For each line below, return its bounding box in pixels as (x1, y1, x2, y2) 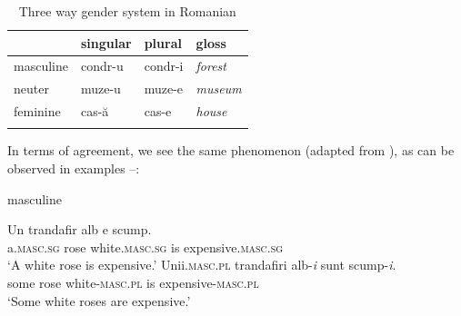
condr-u (80, 56, 124, 75)
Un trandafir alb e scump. (7, 220, 152, 239)
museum (195, 79, 242, 98)
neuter (14, 79, 49, 98)
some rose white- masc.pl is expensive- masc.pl (7, 273, 259, 292)
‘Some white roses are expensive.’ (7, 291, 191, 310)
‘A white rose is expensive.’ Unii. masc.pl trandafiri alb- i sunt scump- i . (7, 255, 396, 274)
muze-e (144, 79, 184, 98)
